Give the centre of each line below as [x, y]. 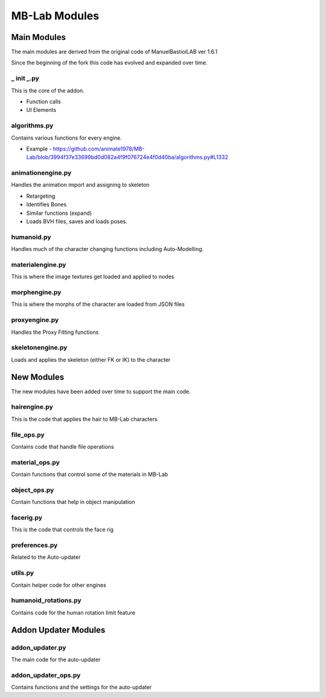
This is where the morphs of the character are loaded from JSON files [98, 304]
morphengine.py [36, 292]
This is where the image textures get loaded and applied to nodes [93, 277]
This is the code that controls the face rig [62, 530]
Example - [39, 149]
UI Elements [41, 110]
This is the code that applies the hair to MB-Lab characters [84, 419]
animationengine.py [41, 173]
